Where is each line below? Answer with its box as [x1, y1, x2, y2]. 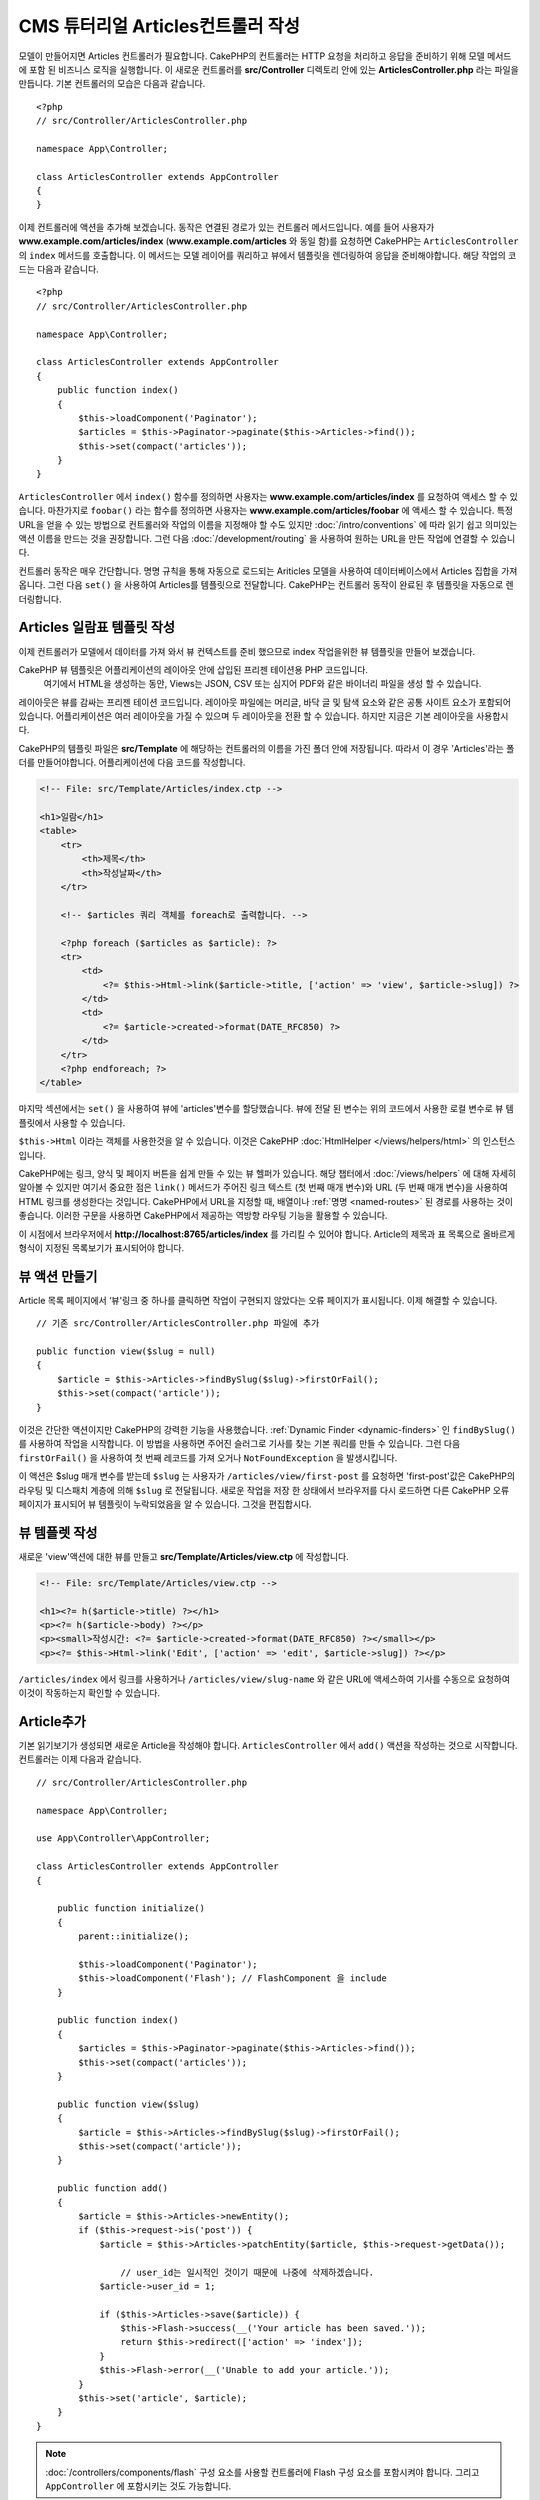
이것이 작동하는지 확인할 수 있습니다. [18, 1687, 160, 1699]
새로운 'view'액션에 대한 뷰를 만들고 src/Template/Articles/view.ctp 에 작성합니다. [18, 1550, 349, 1562]
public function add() [56, 2183, 169, 2194]
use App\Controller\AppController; [36, 1833, 211, 1844]
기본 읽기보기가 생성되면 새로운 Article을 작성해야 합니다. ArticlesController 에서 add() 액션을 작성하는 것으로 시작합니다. [18, 1740, 519, 1752]
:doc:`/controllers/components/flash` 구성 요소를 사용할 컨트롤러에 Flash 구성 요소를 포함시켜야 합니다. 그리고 [45, 2466, 480, 2478]
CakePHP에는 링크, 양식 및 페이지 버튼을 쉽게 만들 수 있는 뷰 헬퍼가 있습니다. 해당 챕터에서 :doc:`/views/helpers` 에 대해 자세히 [18, 1167, 517, 1179]
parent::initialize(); [78, 1931, 190, 1942]
